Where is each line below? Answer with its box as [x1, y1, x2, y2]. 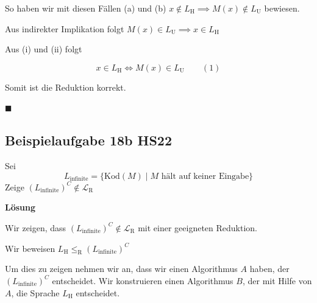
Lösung [5, 201, 36, 214]
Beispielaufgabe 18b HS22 [5, 131, 172, 150]
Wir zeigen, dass [5, 221, 66, 234]
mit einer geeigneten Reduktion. [138, 221, 258, 234]
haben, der [249, 262, 290, 275]
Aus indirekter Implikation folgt [5, 22, 124, 35]
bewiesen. [264, 2, 300, 14]
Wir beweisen [5, 242, 55, 254]
